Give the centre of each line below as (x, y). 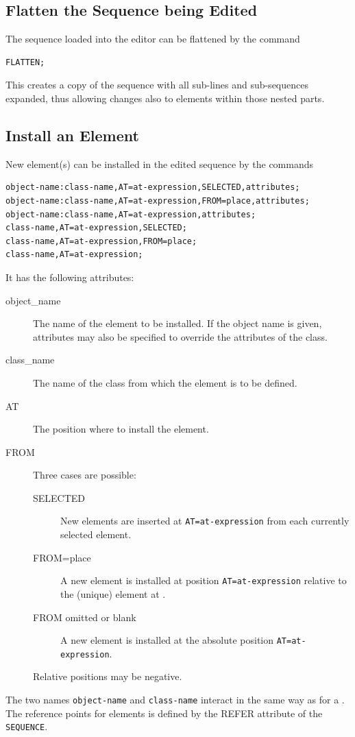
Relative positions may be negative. (108, 676)
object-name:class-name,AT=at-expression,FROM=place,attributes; (158, 201)
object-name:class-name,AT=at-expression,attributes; (131, 214)
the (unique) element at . (113, 593)
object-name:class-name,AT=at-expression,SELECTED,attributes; (153, 188)
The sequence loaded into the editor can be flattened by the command (153, 39)
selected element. (96, 534)
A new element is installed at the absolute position (167, 640)
